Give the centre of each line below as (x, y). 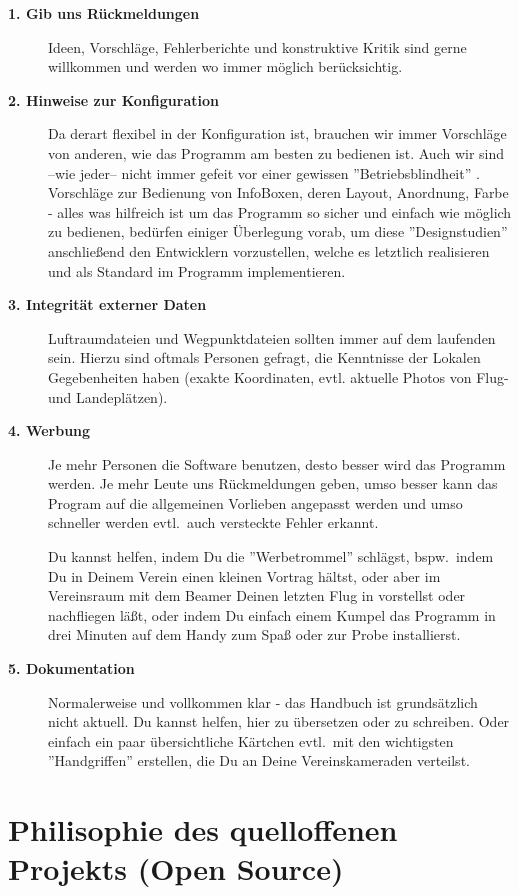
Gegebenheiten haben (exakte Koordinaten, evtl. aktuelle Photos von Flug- (278, 376)
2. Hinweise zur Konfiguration (113, 99)
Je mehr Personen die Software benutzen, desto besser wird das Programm (277, 463)
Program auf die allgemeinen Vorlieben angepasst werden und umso (255, 502)
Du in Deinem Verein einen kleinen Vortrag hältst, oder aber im (244, 575)
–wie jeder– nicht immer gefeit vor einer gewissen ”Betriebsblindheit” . (264, 172)
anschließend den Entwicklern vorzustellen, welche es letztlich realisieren (269, 250)
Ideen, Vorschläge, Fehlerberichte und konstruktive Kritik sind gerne (257, 46)
